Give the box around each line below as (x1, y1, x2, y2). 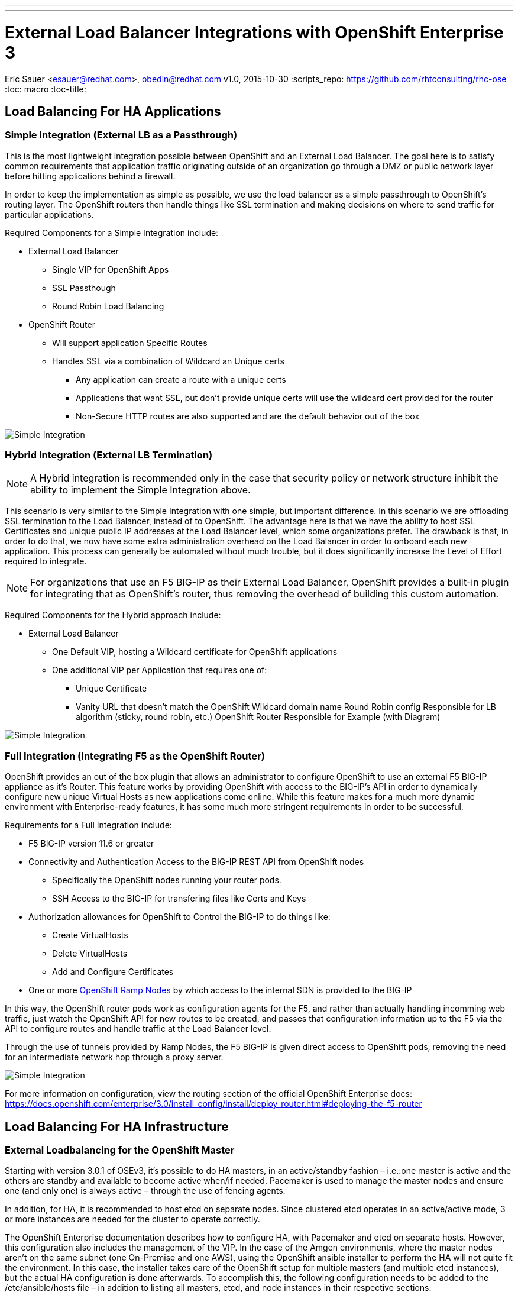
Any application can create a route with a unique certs (76, 374, 286, 385)
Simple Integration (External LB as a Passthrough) (5, 129, 238, 141)
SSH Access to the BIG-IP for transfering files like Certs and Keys (52, 893, 306, 904)
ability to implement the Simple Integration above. (30, 484, 251, 496)
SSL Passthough (52, 282, 116, 293)
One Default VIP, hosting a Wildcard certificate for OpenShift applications (52, 647, 338, 657)
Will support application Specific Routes (52, 337, 208, 348)
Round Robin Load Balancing (52, 301, 164, 311)
